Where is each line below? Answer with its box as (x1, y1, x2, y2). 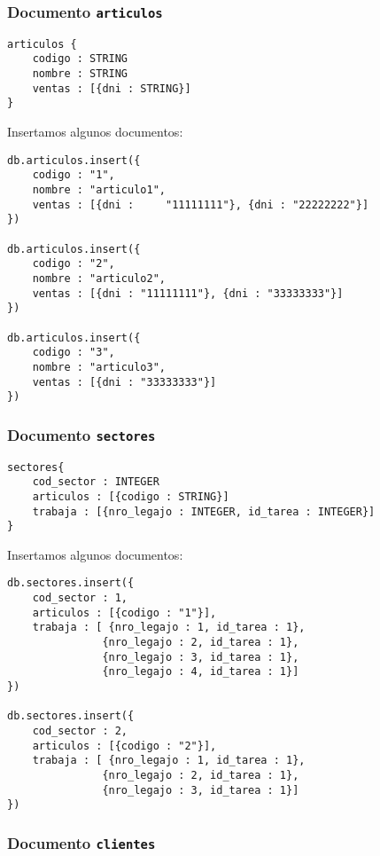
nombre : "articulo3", (32, 360, 166, 373)
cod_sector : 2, (32, 725, 128, 738)
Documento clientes (7, 831, 156, 853)
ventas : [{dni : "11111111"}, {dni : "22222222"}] (32, 198, 369, 211)
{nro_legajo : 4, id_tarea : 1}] (102, 665, 299, 679)
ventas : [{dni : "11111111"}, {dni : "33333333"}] (32, 287, 344, 300)
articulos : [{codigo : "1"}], (32, 606, 217, 619)
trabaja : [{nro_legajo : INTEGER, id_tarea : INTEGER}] (32, 505, 376, 518)
